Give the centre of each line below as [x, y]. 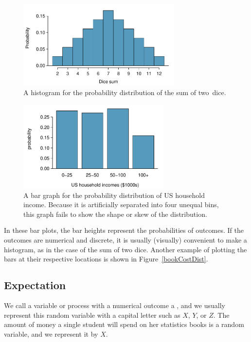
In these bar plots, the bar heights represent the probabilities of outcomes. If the [124, 230]
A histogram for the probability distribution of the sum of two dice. [125, 92]
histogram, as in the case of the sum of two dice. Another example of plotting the [125, 249]
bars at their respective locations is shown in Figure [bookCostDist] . [106, 259]
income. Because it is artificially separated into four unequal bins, [121, 204]
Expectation [35, 285]
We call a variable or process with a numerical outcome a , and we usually [115, 305]
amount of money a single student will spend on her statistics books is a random [124, 324]
